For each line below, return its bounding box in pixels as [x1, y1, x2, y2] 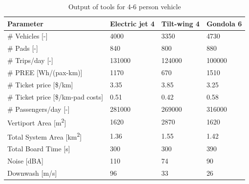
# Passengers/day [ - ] [7, 103, 70, 114]
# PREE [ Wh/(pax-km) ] [7, 67, 83, 77]
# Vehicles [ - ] [7, 31, 48, 41]
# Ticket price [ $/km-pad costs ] [7, 91, 104, 102]
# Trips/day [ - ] [7, 55, 53, 65]
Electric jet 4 [110, 18, 155, 28]
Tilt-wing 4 [161, 18, 200, 28]
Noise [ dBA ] [7, 156, 43, 166]
